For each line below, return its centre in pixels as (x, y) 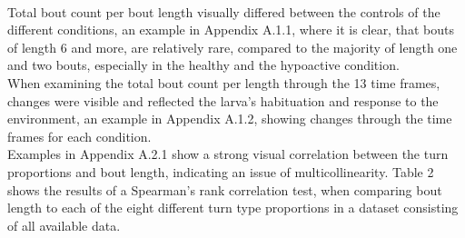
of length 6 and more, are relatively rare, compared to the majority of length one (232, 47)
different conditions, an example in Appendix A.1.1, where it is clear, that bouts (231, 30)
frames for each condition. (79, 136)
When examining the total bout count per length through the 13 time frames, (224, 82)
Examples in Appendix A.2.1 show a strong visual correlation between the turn (228, 154)
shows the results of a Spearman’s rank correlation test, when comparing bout (225, 189)
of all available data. (64, 225)
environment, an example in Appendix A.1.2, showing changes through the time (230, 119)
